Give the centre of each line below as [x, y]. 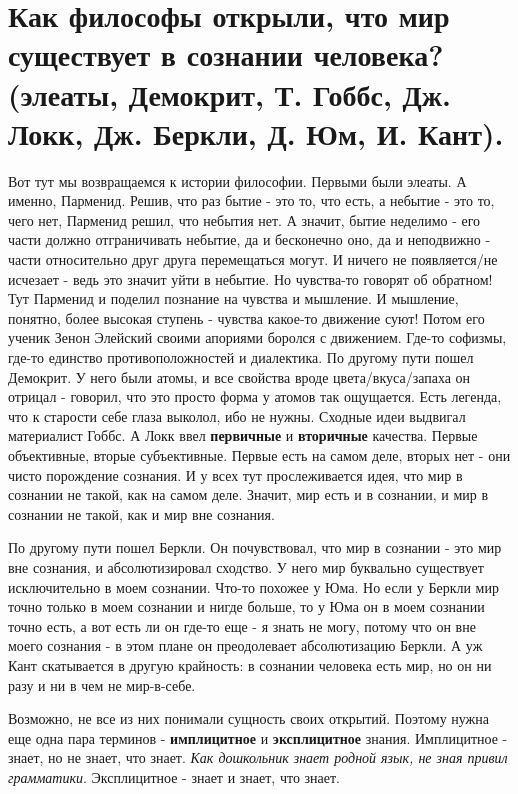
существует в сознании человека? [226, 54]
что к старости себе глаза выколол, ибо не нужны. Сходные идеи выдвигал [237, 415]
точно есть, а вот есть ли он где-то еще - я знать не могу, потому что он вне [242, 625]
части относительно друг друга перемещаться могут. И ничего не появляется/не [253, 259]
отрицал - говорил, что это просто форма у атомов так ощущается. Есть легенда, [255, 396]
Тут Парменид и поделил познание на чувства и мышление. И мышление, [233, 298]
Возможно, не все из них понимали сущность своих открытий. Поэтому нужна [248, 718]
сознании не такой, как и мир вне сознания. [141, 513]
